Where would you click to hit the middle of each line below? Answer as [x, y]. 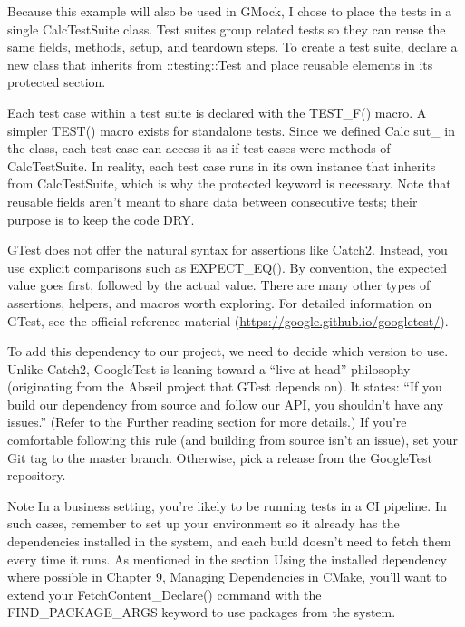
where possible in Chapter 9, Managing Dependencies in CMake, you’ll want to [227, 577]
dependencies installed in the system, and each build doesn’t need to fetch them [229, 541]
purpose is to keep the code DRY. [101, 219]
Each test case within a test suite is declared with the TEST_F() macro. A [217, 112]
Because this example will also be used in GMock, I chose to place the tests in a [230, 11]
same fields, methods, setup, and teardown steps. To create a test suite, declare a [232, 47]
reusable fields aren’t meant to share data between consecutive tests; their [213, 201]
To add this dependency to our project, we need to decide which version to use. [228, 351]
